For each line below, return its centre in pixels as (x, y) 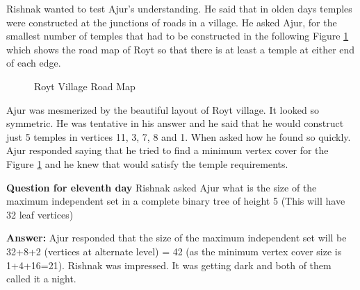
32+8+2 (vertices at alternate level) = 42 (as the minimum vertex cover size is (174, 251)
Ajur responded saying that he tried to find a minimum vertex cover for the (167, 150)
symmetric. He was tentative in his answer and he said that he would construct (175, 123)
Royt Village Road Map (85, 86)
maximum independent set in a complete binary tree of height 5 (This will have (176, 201)
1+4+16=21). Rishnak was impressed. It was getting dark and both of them (169, 265)
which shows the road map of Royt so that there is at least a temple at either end (181, 49)
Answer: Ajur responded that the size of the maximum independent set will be (177, 238)
